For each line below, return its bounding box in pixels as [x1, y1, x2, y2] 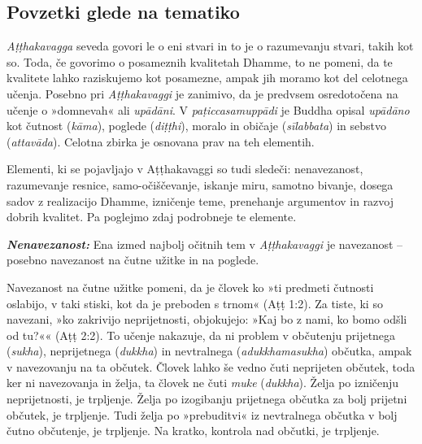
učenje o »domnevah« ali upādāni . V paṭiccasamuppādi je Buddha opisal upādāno [7, 101, 410, 118]
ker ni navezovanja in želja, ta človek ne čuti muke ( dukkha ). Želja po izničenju [7, 374, 399, 391]
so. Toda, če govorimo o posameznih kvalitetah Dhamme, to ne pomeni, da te [7, 53, 393, 70]
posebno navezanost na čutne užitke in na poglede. [7, 251, 259, 268]
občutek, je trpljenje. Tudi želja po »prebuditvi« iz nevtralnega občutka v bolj [7, 406, 398, 423]
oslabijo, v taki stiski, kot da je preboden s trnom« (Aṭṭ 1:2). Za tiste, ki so [7, 294, 383, 311]
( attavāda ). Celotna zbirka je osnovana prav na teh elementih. [7, 133, 315, 150]
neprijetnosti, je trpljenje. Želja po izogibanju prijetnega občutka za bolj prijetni [7, 390, 407, 407]
